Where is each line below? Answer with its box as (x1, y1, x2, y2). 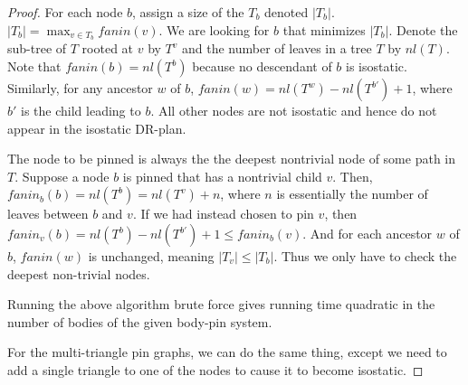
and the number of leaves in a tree (181, 39, 372, 58)
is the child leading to (21, 101, 141, 120)
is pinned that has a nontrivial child (122, 166, 322, 185)
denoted (264, 3, 309, 21)
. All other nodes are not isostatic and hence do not (150, 101, 437, 120)
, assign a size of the (132, 3, 244, 21)
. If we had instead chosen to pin (132, 204, 314, 223)
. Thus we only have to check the (273, 247, 457, 266)
